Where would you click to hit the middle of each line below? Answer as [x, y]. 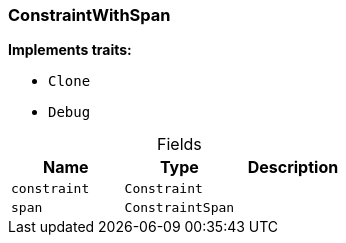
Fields [179, 144]
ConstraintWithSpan [89, 15]
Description [293, 167]
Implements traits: [70, 50]
